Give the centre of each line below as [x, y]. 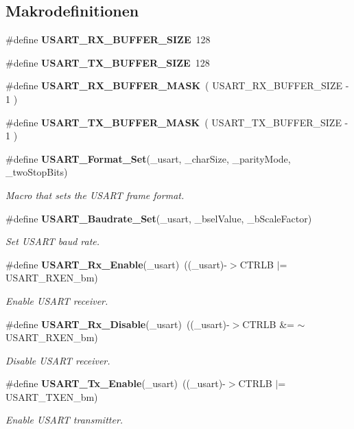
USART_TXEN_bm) [52, 396]
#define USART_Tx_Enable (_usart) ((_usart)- [116, 383]
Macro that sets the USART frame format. [95, 195]
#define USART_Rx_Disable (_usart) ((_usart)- [118, 324]
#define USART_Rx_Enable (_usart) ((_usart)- [116, 264]
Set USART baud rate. [53, 241]
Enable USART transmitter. [64, 420]
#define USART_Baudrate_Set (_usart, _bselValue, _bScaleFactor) [159, 218]
